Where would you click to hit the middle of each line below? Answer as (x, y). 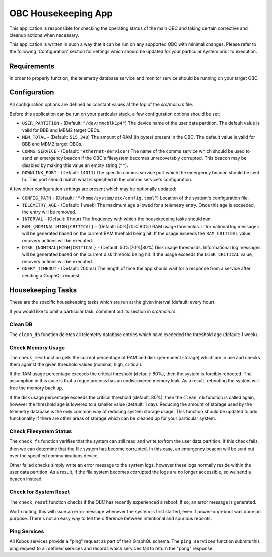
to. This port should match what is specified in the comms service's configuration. (107, 180)
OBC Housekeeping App (61, 13)
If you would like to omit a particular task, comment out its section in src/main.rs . (93, 311)
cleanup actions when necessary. (44, 35)
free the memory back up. (36, 388)
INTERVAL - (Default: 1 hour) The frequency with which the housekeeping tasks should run (116, 219)
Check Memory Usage (37, 347)
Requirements (32, 66)
